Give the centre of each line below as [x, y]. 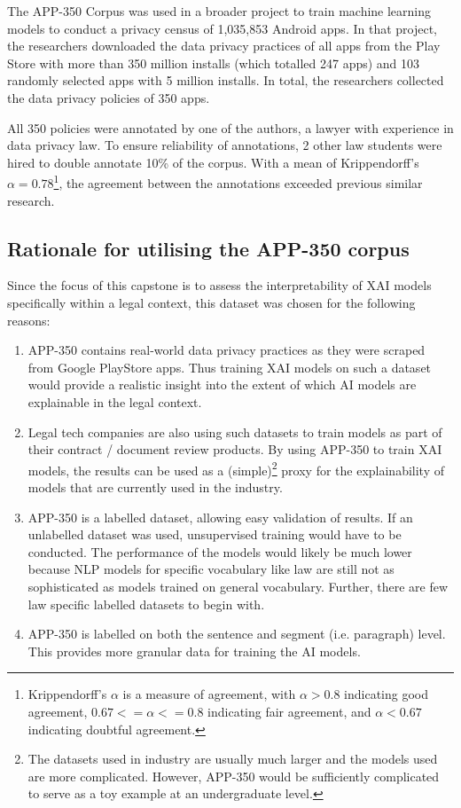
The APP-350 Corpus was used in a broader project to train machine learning [219, 11]
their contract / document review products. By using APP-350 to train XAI [235, 449]
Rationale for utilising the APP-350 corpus [208, 248]
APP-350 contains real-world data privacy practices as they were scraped [227, 350]
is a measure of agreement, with [209, 694]
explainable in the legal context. [115, 401]
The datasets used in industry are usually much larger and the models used [233, 759]
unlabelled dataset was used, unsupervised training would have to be [215, 534]
